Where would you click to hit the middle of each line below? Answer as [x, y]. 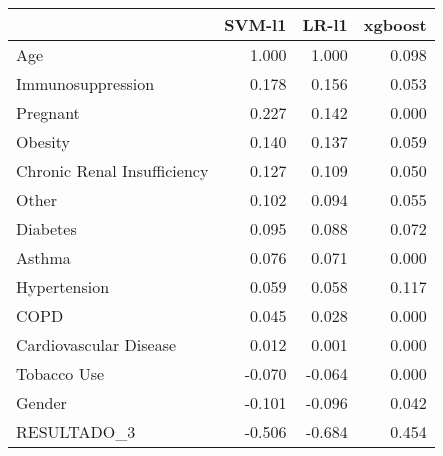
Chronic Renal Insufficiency [112, 170]
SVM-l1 [255, 24]
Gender [41, 402]
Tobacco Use [60, 373]
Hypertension [63, 286]
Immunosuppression [85, 83]
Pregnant [48, 112]
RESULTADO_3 [76, 431]
